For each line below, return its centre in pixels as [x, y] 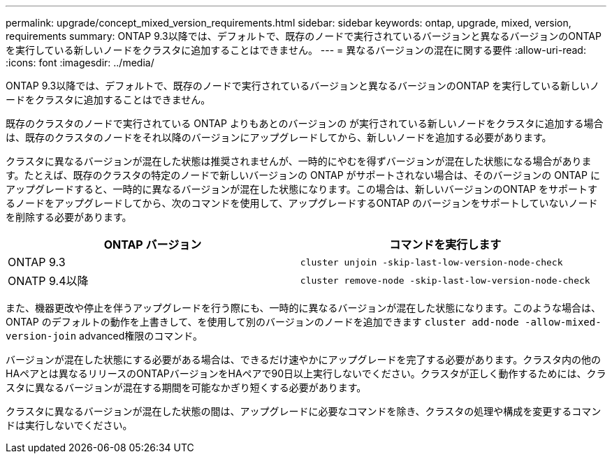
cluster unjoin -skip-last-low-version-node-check [431, 262]
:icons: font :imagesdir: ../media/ [80, 63]
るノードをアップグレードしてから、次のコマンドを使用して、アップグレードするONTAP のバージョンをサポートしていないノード [302, 203]
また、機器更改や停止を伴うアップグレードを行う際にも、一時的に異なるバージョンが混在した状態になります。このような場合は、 [303, 308]
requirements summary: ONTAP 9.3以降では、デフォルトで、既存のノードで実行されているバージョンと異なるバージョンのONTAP [304, 36]
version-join [41, 336]
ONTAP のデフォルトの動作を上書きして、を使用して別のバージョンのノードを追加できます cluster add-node [262, 322]
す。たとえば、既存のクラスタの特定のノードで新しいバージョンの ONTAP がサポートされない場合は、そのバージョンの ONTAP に [303, 175]
